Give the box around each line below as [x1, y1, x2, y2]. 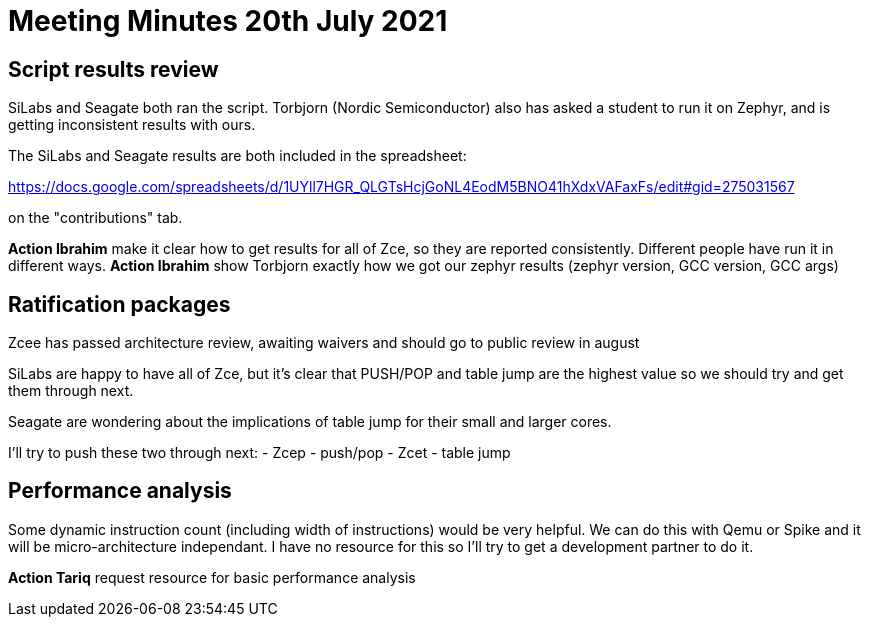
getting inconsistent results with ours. [8, 116, 256, 134]
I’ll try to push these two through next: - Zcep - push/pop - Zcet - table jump [8, 444, 511, 462]
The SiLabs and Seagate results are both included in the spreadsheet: [8, 147, 467, 165]
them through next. [8, 382, 134, 400]
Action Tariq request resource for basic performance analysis [8, 568, 416, 586]
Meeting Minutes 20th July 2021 [8, 4, 448, 38]
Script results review [8, 56, 219, 82]
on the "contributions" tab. [8, 209, 183, 227]
